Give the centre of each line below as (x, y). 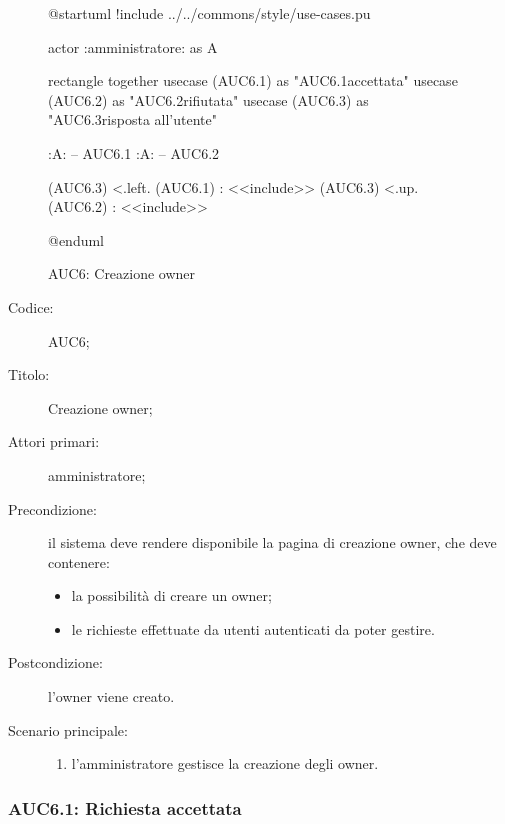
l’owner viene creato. (111, 696)
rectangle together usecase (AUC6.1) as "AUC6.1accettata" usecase (253, 80)
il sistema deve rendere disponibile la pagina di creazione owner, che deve (272, 542)
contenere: (79, 561)
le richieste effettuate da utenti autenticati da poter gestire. (253, 628)
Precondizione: (52, 508)
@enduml (76, 239)
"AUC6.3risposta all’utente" (132, 119)
